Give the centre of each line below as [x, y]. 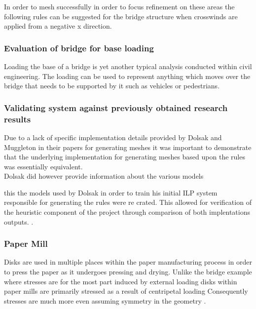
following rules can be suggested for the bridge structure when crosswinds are [121, 16]
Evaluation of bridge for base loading [79, 48]
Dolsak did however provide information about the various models [104, 176]
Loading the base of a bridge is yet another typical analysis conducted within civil [128, 66]
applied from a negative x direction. [58, 26]
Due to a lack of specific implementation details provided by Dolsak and [113, 137]
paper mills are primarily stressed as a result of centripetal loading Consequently [126, 291]
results [18, 119]
